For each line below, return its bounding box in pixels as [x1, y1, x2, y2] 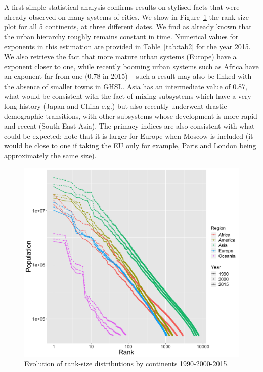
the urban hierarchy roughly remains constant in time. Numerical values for [4, 31, 239, 42]
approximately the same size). [4, 150, 97, 160]
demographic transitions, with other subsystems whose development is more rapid [4, 110, 257, 121]
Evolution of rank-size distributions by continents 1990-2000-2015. [24, 358, 229, 369]
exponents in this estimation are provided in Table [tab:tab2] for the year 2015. [4, 41, 251, 52]
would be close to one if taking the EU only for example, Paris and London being [4, 140, 256, 151]
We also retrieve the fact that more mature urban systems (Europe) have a [4, 51, 237, 61]
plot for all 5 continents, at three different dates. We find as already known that [4, 21, 252, 32]
